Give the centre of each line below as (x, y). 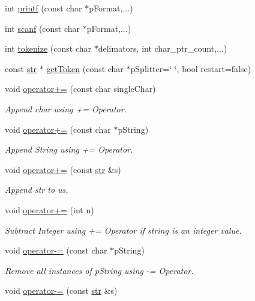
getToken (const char (85, 68)
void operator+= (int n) (49, 209)
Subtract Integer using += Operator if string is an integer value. (123, 230)
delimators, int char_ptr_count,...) (163, 48)
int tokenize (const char (48, 48)
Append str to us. (37, 190)
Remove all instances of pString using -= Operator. (99, 270)
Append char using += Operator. (66, 108)
